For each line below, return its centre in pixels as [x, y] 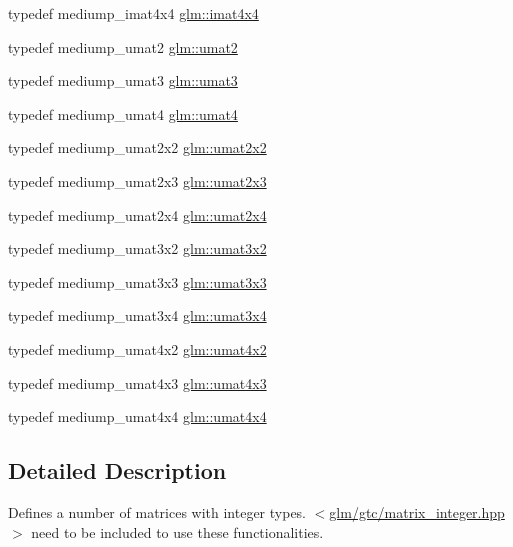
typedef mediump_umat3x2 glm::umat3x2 [137, 248]
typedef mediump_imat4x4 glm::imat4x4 [133, 13]
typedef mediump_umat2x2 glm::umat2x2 [137, 147]
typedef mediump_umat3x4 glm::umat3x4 [137, 315]
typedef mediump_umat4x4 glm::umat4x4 [137, 416]
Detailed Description [117, 470]
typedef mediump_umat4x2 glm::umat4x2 [137, 348]
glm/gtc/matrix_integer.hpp [417, 511]
